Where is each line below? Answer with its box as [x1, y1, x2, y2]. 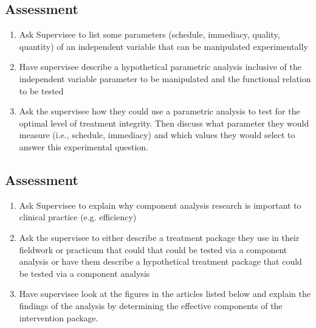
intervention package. [19, 311, 98, 324]
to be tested [19, 84, 64, 97]
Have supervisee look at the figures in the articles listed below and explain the [19, 287, 311, 300]
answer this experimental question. [19, 140, 149, 153]
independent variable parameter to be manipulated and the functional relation [19, 72, 311, 85]
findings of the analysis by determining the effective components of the [19, 299, 283, 312]
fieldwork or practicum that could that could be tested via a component [19, 243, 287, 256]
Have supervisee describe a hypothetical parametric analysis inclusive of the [19, 60, 301, 73]
